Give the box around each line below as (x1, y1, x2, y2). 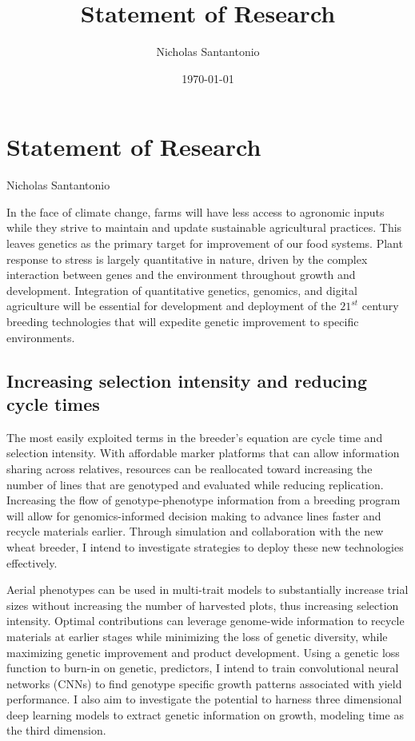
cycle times (6, 391, 100, 416)
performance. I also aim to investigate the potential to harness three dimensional (6, 691, 402, 707)
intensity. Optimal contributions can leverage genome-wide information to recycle (6, 612, 405, 629)
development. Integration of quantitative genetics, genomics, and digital (6, 281, 357, 298)
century (361, 297, 399, 314)
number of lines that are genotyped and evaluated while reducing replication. (6, 476, 384, 492)
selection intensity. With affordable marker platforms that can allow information (6, 444, 400, 461)
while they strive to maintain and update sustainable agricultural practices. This (6, 219, 402, 236)
